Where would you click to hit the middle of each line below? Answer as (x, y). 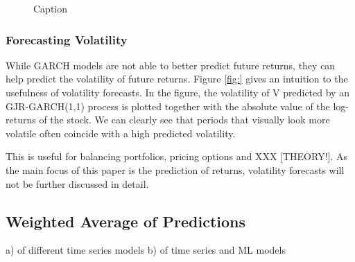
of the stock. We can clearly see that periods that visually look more (184, 120)
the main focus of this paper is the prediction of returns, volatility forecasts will (175, 169)
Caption (51, 8)
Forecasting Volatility (67, 39)
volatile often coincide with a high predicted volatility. (121, 133)
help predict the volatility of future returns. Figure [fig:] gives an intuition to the (177, 79)
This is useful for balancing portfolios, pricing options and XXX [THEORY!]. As (176, 156)
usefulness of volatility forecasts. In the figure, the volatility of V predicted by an (177, 92)
